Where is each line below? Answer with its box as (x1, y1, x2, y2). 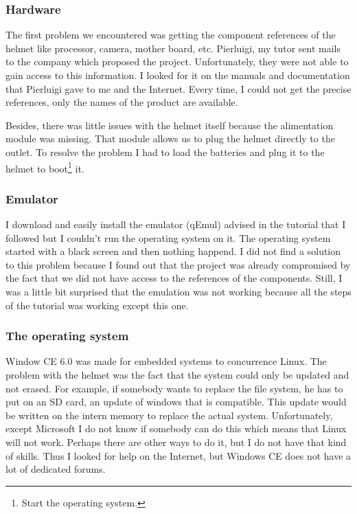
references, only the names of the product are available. (5, 95, 238, 109)
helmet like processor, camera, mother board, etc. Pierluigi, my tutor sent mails (5, 41, 341, 55)
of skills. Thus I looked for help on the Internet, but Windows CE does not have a (5, 448, 352, 462)
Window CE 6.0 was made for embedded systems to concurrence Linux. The (5, 354, 327, 368)
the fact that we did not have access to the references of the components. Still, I (5, 271, 343, 285)
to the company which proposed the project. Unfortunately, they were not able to (5, 54, 349, 69)
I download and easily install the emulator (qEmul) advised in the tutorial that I (5, 217, 346, 232)
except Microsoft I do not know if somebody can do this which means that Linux (5, 421, 347, 436)
